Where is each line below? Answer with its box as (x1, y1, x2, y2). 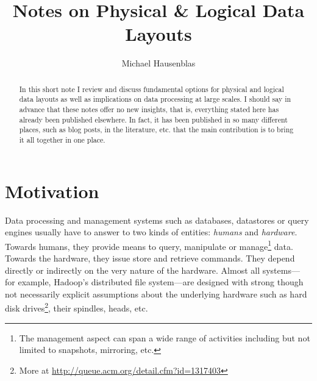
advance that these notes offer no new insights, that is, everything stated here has (19, 104, 279, 115)
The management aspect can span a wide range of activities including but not (19, 331, 310, 344)
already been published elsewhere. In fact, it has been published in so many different (19, 114, 288, 124)
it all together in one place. (19, 134, 105, 144)
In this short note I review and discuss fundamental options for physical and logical (19, 84, 284, 94)
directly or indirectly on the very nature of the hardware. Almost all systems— (5, 263, 300, 276)
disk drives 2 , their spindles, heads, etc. (5, 300, 148, 315)
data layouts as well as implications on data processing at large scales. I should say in (19, 94, 291, 104)
